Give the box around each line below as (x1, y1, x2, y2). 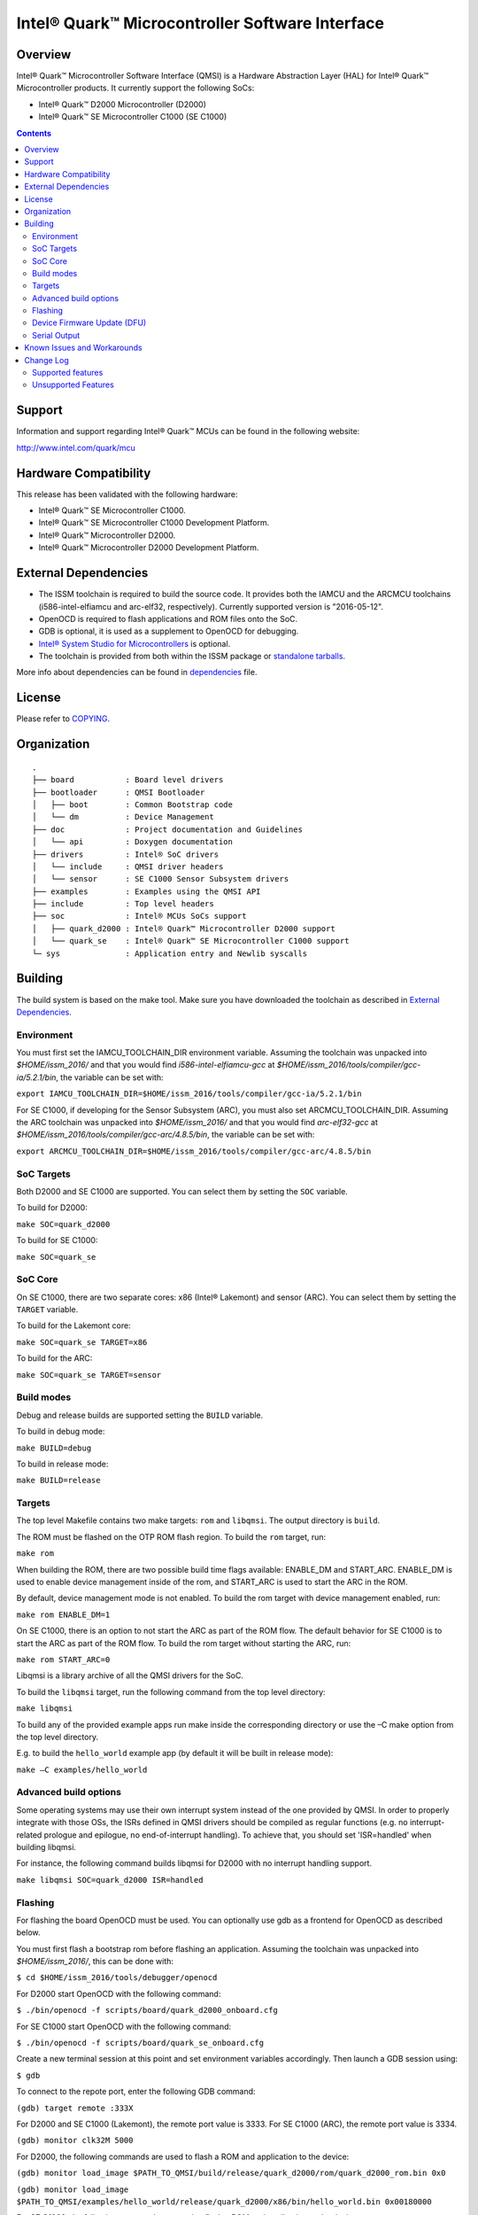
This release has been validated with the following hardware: (16, 488, 238, 500)
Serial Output (32, 330, 81, 340)
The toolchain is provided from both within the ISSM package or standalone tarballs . (38, 651, 345, 662)
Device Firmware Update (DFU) (32, 317, 147, 328)
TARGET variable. (16, 1304, 79, 1315)
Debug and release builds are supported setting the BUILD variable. (16, 1410, 264, 1420)
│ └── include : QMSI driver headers (32, 861, 224, 872)
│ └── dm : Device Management (32, 812, 214, 822)
